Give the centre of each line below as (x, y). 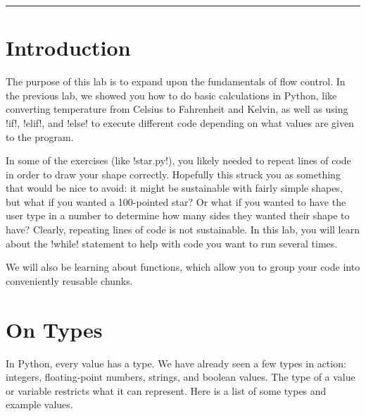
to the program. (40, 136)
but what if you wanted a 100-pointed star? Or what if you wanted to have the (176, 201)
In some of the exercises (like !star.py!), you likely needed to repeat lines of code (178, 160)
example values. (39, 404)
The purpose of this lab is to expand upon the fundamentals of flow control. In (176, 81)
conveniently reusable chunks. (69, 280)
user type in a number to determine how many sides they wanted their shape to (178, 215)
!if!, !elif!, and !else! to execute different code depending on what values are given (180, 122)
